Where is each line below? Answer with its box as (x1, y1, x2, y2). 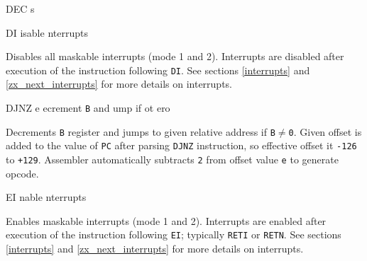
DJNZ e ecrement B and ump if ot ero (6, 100, 170, 115)
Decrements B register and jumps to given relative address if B (6, 124, 275, 139)
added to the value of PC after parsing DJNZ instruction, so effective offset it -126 (6, 138, 357, 153)
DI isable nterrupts (6, 25, 88, 40)
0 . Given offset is (288, 124, 362, 139)
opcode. (6, 166, 39, 180)
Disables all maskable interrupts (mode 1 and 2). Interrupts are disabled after (6, 49, 344, 64)
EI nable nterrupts (6, 190, 87, 204)
